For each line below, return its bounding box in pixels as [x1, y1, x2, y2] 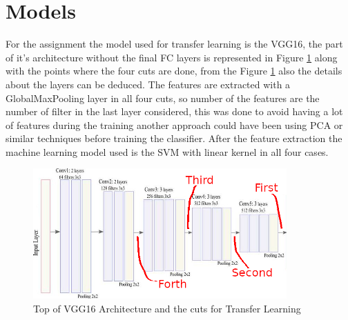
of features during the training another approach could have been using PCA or [6, 117, 343, 132]
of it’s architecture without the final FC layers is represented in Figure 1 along [6, 50, 338, 64]
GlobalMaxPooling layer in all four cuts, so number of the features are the [6, 90, 320, 105]
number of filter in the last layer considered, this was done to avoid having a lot [6, 104, 343, 119]
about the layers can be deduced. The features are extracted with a [6, 77, 291, 91]
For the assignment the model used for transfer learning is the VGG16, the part [6, 37, 343, 51]
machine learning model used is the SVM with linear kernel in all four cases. [6, 144, 329, 159]
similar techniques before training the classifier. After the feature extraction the [6, 131, 342, 146]
